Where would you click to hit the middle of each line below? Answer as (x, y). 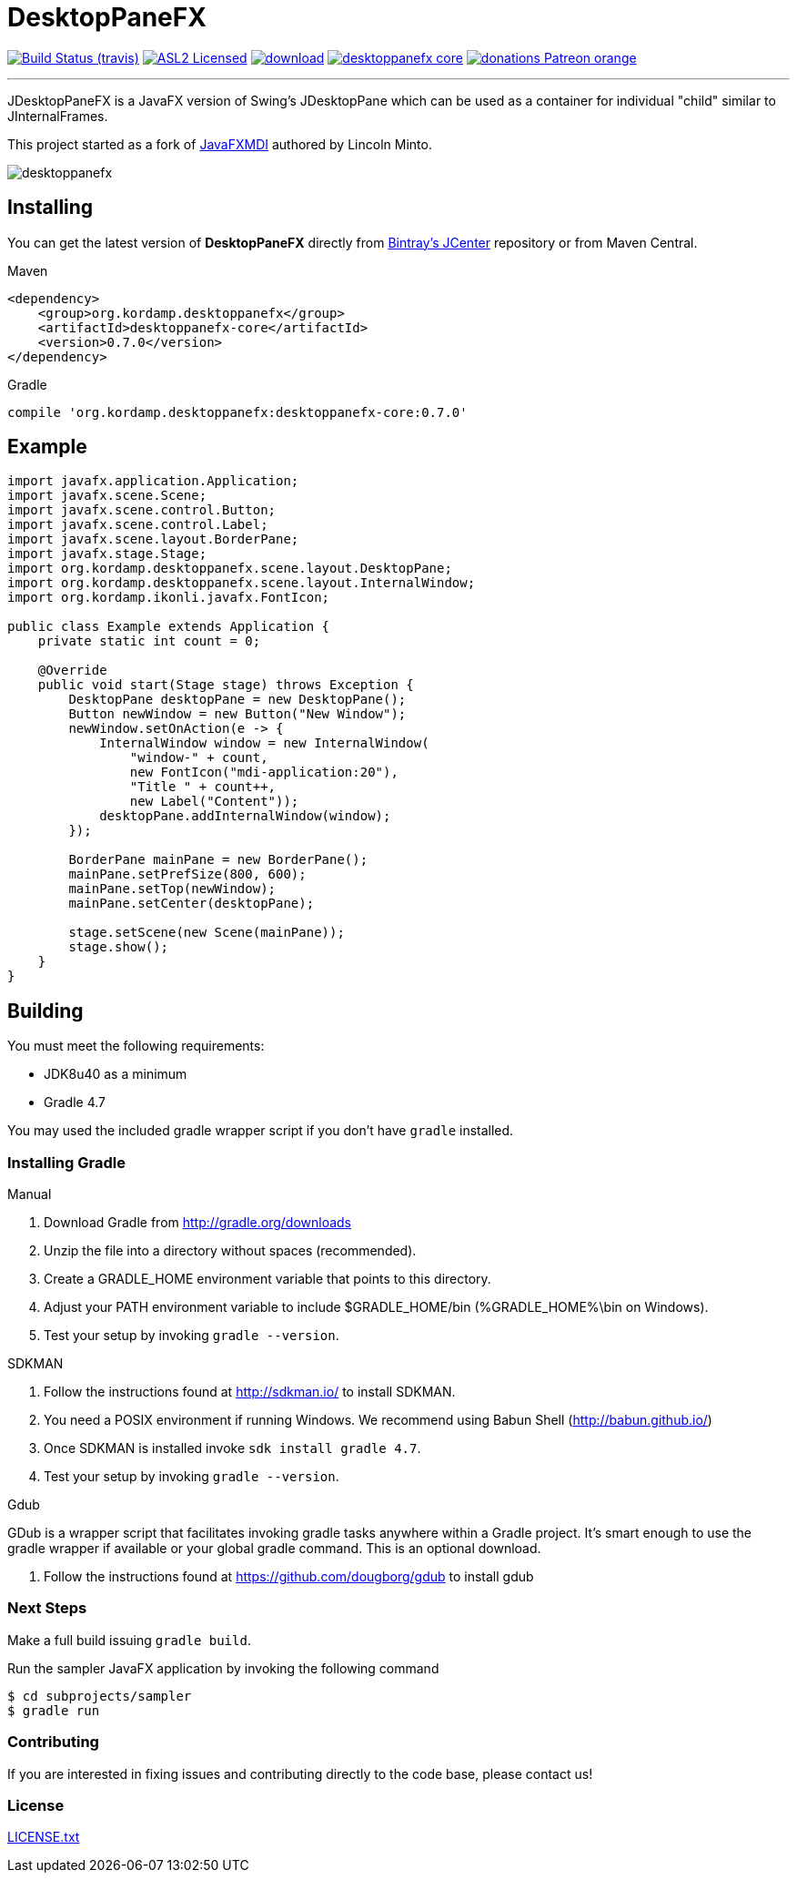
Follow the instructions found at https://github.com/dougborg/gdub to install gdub (289, 1577)
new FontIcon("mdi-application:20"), (264, 772)
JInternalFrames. (58, 116)
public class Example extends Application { (169, 627)
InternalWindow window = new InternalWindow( (264, 743)
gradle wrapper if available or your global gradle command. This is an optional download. (274, 1549)
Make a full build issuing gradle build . (129, 1640)
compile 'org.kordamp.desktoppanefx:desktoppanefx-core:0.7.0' (237, 412)
